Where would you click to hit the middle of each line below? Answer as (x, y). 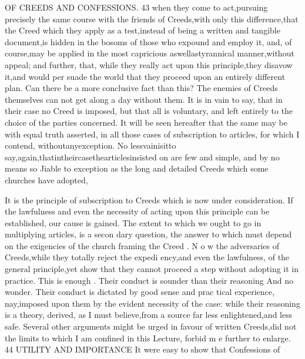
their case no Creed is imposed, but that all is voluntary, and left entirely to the (149, 111)
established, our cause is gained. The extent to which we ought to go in (133, 222)
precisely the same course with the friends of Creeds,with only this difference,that (152, 19)
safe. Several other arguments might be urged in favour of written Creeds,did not (151, 326)
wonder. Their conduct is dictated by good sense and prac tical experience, (140, 292)
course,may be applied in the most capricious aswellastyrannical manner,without (150, 53)
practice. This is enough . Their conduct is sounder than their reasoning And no (149, 280)
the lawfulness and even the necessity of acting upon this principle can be (137, 211)
